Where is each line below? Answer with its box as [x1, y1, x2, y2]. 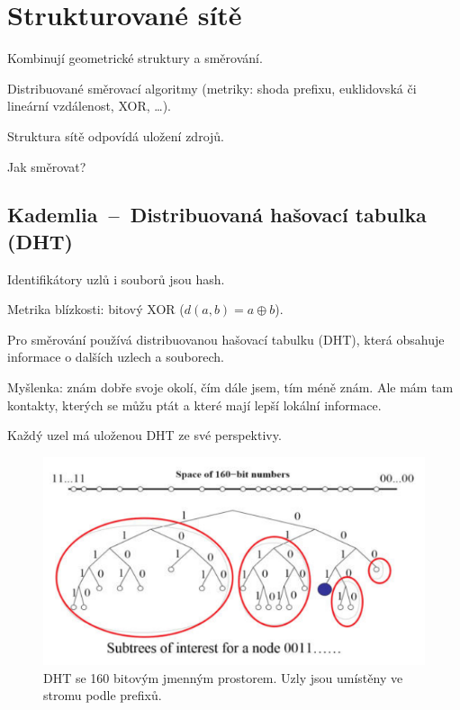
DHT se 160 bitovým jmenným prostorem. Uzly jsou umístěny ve [43, 668, 403, 687]
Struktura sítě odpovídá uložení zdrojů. [7, 126, 224, 145]
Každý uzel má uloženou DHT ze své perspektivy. [7, 426, 282, 445]
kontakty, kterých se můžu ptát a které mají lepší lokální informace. [7, 395, 382, 414]
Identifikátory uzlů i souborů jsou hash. [7, 269, 225, 288]
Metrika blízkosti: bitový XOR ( [7, 300, 185, 319]
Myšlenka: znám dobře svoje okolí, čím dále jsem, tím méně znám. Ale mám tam [7, 378, 454, 397]
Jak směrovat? [7, 157, 86, 175]
